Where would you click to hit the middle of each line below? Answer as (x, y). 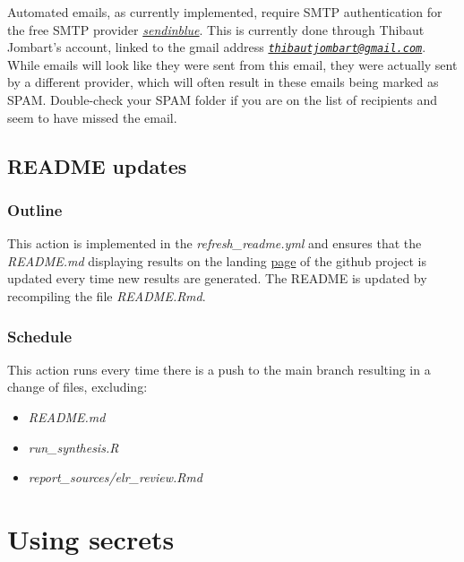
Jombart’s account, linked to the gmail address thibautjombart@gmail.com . (217, 47)
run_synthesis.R (73, 447)
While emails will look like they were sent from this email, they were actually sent (232, 64)
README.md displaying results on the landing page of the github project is (217, 260)
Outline (35, 209)
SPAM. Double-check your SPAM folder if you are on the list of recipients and (223, 100)
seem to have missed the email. (92, 117)
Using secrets (91, 538)
